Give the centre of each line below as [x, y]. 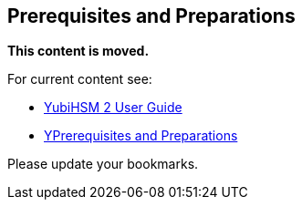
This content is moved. [78, 51]
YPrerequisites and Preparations [141, 136]
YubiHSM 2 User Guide [113, 108]
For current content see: [80, 79]
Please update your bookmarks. [103, 164]
